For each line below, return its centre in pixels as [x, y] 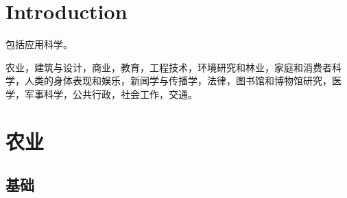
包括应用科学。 [39, 44]
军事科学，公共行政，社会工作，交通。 [111, 94]
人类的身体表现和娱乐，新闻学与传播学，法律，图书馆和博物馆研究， [178, 81]
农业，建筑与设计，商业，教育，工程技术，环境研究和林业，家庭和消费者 [169, 67]
